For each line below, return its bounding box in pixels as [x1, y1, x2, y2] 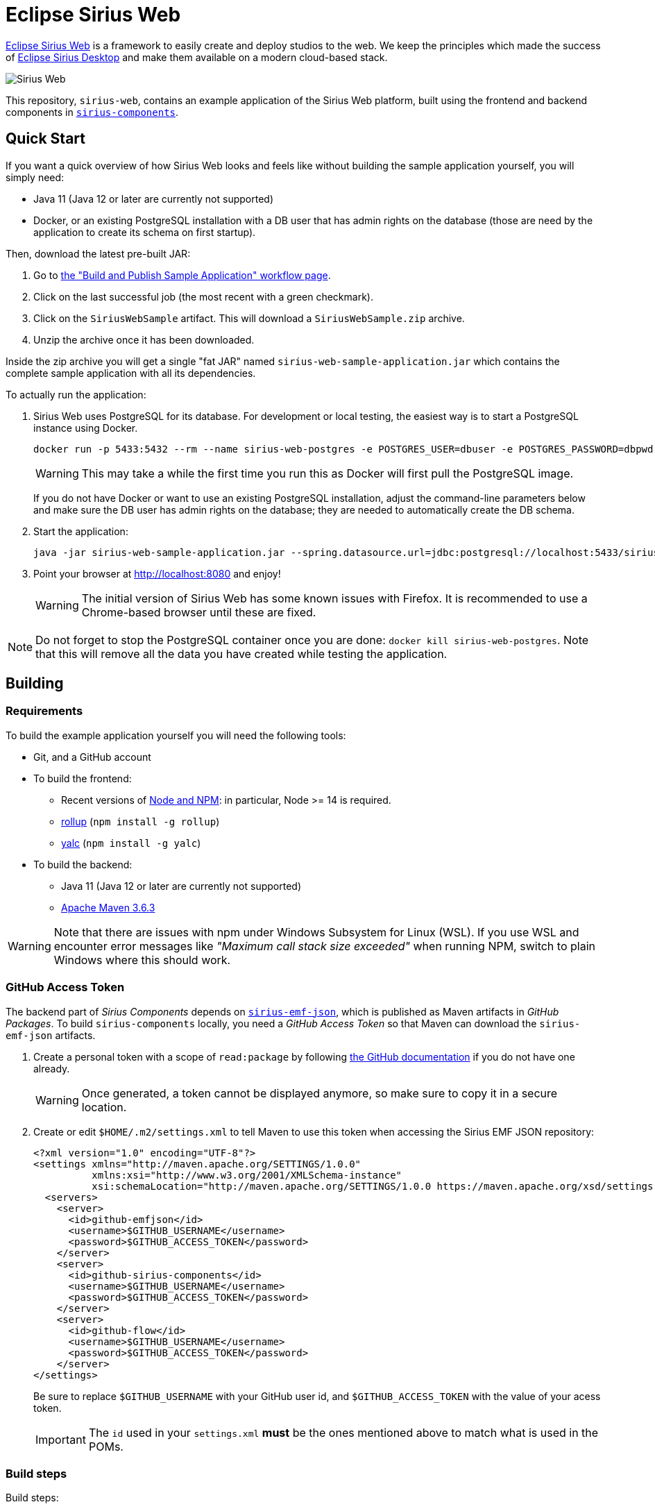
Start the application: [33, 525, 128, 537]
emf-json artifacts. [6, 1029, 96, 1041]
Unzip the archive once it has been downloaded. [33, 333, 255, 346]
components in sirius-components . [6, 106, 179, 118]
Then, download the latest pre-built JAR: [6, 247, 191, 260]
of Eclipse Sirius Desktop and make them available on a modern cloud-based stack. [6, 51, 388, 63]
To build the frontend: [33, 772, 132, 784]
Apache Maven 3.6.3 [61, 901, 155, 913]
